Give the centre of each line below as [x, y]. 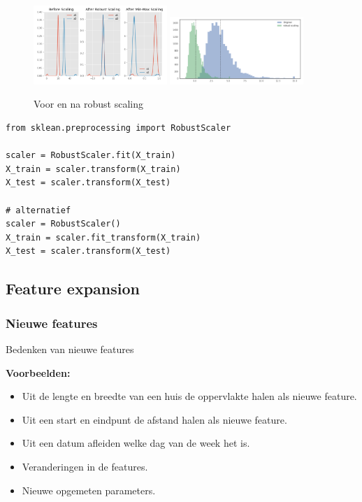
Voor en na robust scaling [88, 104]
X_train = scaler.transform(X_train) [93, 169]
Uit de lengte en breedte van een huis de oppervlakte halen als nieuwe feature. [189, 396]
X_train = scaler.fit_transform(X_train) [103, 237]
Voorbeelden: [38, 372]
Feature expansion [73, 288]
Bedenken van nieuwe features [70, 349]
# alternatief [38, 210]
